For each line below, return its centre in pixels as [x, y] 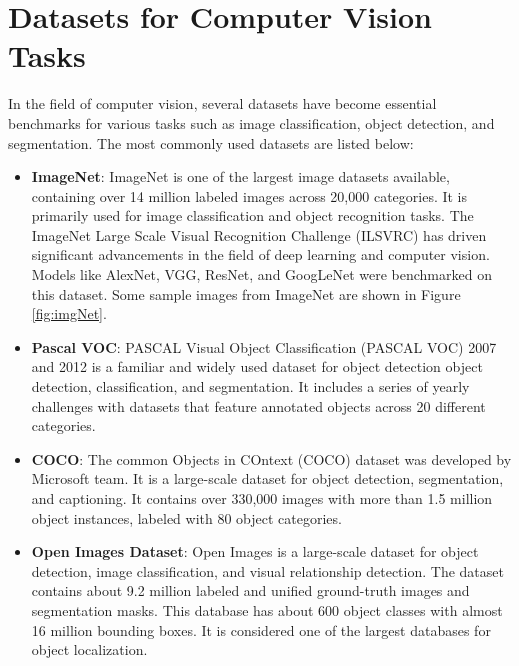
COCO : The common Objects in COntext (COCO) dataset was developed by [271, 458]
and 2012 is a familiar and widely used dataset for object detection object [257, 366]
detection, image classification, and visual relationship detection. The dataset [267, 570]
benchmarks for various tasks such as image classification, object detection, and [251, 122]
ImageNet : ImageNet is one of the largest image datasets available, [240, 176]
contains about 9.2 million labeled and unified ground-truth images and [250, 590]
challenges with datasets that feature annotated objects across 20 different [258, 405]
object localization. [89, 649]
